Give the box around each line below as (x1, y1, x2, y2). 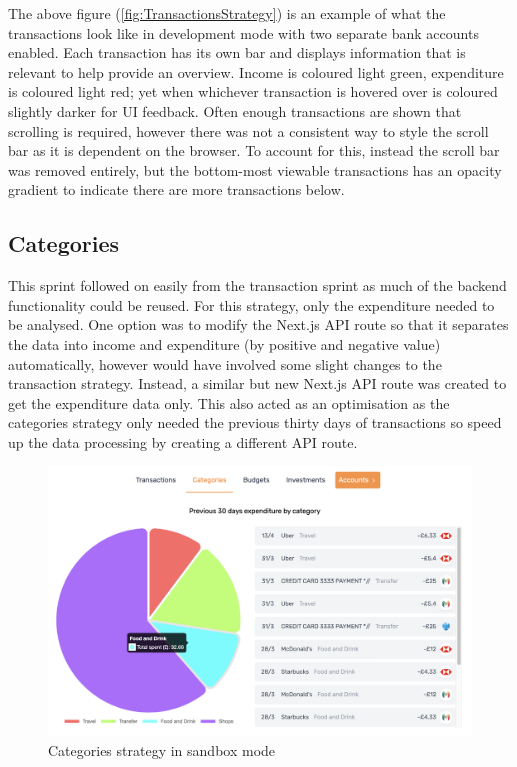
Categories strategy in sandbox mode (48, 739, 276, 760)
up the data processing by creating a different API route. (8, 431, 358, 452)
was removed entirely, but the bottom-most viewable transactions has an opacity (8, 159, 502, 180)
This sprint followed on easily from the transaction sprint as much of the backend (8, 275, 507, 296)
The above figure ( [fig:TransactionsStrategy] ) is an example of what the (8, 3, 446, 23)
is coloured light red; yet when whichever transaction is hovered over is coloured (8, 81, 498, 102)
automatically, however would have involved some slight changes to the (8, 353, 442, 374)
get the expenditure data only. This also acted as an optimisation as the (8, 392, 450, 413)
